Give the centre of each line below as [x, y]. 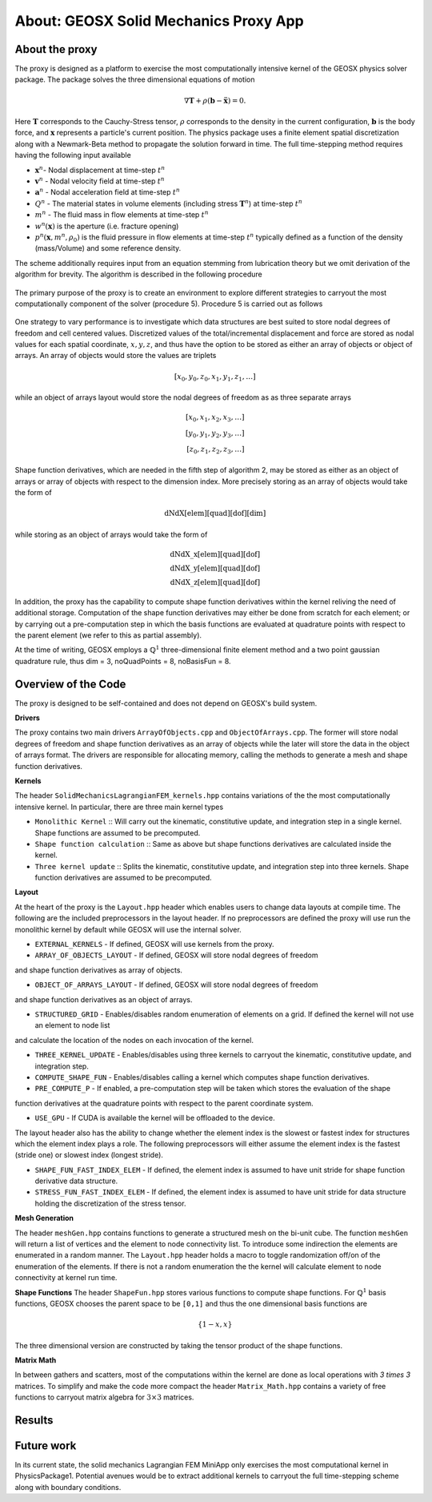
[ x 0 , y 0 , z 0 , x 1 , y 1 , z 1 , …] [215, 377]
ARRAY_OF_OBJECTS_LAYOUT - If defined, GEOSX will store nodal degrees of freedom [176, 955]
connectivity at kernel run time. [66, 1278]
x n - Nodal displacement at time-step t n [100, 169]
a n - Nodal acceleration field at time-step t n [107, 192]
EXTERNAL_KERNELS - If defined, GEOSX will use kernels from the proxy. [155, 944]
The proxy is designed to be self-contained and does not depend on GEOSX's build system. [166, 703]
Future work [46, 1446]
